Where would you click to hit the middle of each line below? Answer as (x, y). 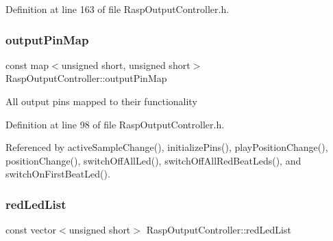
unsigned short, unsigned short (126, 65)
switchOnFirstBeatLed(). (58, 174)
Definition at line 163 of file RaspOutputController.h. (118, 9)
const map (27, 65)
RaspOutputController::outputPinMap (86, 78)
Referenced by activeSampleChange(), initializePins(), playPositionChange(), (167, 147)
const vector (31, 230)
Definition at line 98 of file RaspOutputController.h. (115, 124)
